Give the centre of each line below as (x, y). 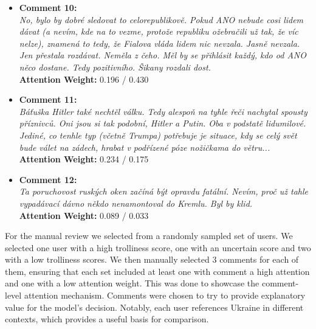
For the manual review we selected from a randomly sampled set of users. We (149, 236)
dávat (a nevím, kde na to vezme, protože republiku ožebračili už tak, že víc (159, 31)
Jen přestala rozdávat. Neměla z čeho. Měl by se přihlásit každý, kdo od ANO (163, 55)
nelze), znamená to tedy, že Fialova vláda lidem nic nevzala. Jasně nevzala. (160, 43)
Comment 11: (48, 99)
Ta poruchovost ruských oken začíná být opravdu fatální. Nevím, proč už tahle (164, 191)
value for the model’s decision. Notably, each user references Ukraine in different (154, 307)
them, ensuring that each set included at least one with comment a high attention (157, 271)
